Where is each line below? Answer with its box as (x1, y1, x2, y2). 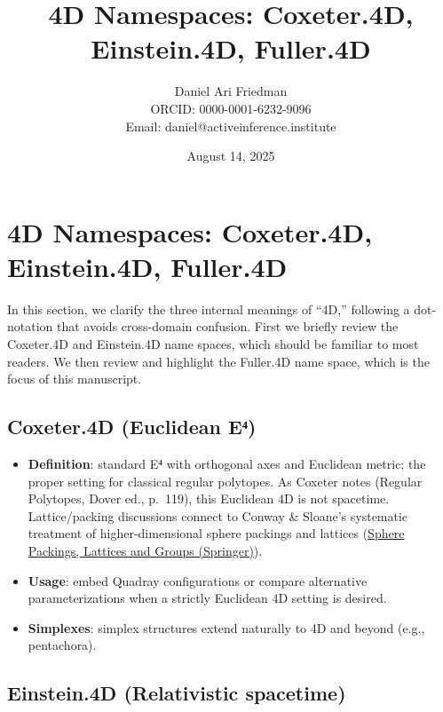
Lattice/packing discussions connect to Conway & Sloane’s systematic (28, 506, 408, 525)
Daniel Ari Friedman (174, 82, 288, 100)
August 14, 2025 (186, 146, 275, 165)
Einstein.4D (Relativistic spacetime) (7, 679, 346, 707)
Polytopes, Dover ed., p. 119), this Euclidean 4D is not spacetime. (28, 489, 390, 508)
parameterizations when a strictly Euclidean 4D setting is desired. (28, 589, 387, 607)
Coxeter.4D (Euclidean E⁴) (7, 413, 257, 440)
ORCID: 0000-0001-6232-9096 (150, 99, 312, 117)
